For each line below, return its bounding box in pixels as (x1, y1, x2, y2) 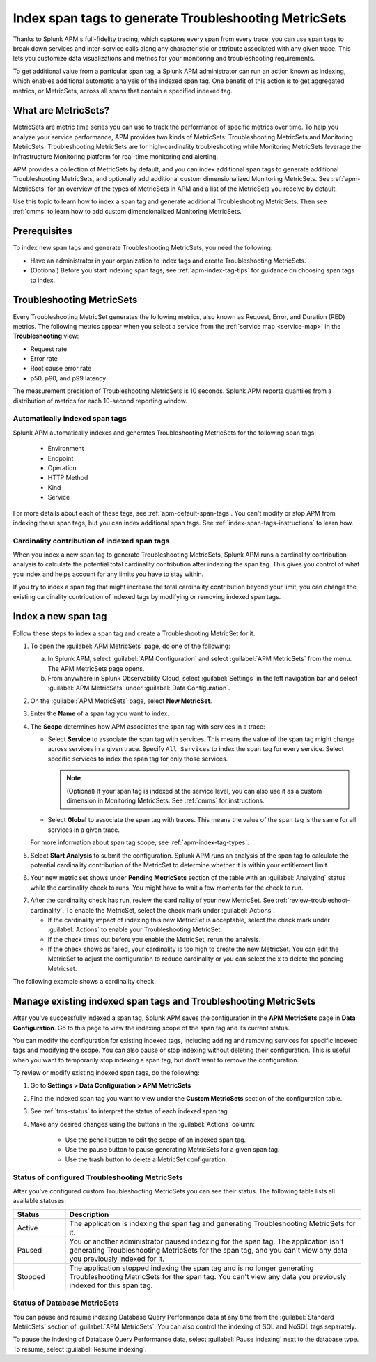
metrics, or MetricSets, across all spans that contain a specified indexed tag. (13, 86, 233, 95)
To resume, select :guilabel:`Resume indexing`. (13, 1345, 147, 1353)
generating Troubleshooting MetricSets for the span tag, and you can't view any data (69, 1245, 348, 1255)
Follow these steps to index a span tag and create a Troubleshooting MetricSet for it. (13, 629, 256, 637)
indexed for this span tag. (69, 1280, 153, 1290)
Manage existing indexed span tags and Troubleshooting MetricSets (13, 996, 316, 1007)
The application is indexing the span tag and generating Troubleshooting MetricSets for (69, 1218, 356, 1228)
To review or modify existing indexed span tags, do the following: (13, 1069, 200, 1077)
